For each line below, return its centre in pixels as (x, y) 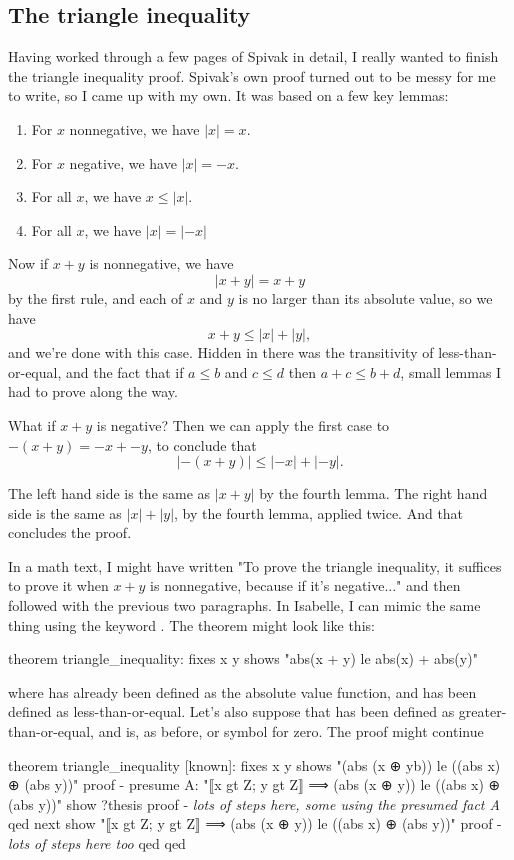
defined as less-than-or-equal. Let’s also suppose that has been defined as (231, 711)
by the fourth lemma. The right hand (373, 493)
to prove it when (58, 585)
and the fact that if (124, 371)
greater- (482, 711)
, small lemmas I (451, 371)
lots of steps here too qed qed (97, 843)
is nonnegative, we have (161, 263)
